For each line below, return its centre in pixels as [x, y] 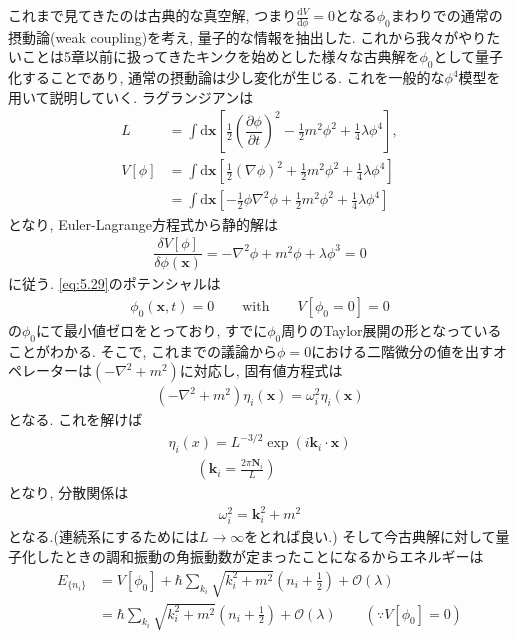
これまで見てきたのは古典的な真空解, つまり [152, 15]
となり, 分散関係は [68, 492]
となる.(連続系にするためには [104, 536]
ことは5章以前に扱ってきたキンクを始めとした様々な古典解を [220, 56]
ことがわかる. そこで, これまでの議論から [143, 350]
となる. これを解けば [75, 419]
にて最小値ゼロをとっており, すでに [152, 329]
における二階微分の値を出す [402, 350]
